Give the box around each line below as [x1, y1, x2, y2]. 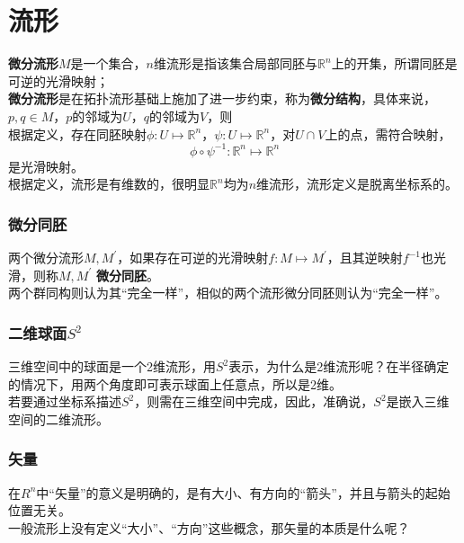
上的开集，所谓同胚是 [331, 54, 458, 73]
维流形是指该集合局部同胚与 [154, 54, 317, 73]
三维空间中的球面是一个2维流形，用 [8, 357, 216, 375]
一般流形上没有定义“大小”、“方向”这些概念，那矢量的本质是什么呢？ [8, 518, 410, 537]
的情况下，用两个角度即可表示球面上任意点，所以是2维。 [8, 374, 342, 393]
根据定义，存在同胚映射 [8, 124, 147, 143]
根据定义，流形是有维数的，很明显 [8, 174, 210, 193]
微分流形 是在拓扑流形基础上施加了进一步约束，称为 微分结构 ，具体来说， [8, 89, 436, 108]
